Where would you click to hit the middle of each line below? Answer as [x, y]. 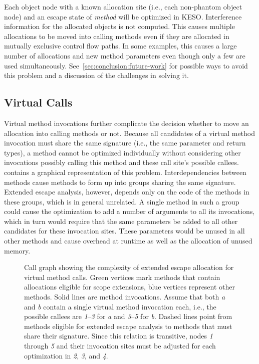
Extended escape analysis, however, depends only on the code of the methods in [127, 192]
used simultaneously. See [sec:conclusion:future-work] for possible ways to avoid [126, 65]
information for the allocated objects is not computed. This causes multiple [119, 26]
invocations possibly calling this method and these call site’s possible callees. [121, 162]
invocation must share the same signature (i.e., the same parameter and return [125, 143]
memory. [17, 250]
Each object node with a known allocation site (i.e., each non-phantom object [123, 6]
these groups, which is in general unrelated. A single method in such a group [122, 201]
